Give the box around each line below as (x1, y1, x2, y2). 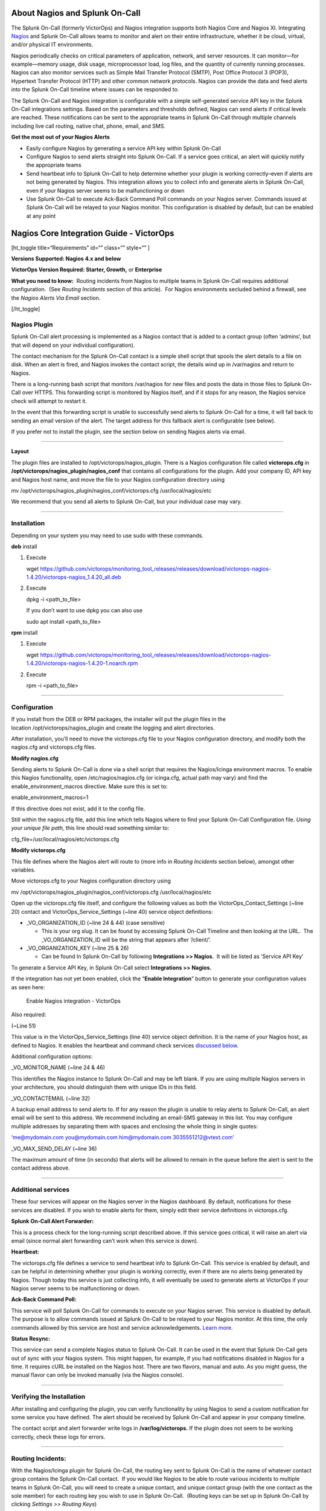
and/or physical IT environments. (11, 41, 94, 48)
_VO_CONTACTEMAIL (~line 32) (11, 1095, 91, 1102)
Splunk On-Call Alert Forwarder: (11, 1218, 94, 1225)
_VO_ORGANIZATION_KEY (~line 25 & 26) (26, 945, 129, 952)
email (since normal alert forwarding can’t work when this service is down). (11, 1237, 199, 1244)
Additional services (11, 1185, 69, 1194)
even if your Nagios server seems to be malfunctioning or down (26, 187, 185, 194)
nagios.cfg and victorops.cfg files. (11, 743, 97, 751)
